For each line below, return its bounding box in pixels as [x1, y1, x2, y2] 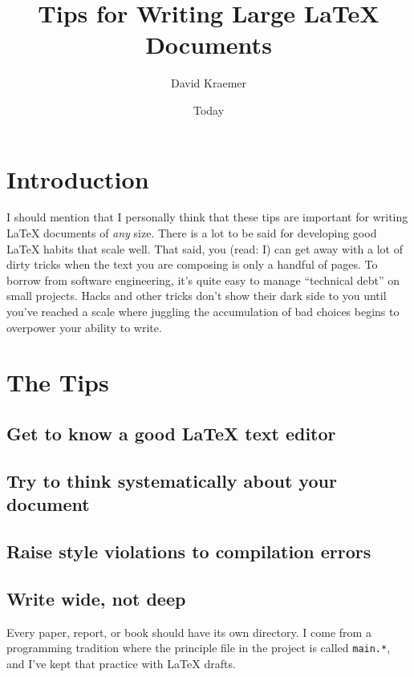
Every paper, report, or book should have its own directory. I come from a [6, 623, 371, 640]
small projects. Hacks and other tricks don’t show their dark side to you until [6, 287, 387, 304]
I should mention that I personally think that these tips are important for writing [6, 209, 408, 225]
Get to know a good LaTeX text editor [6, 420, 336, 445]
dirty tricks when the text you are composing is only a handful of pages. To [6, 256, 378, 273]
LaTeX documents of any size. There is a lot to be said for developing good [6, 225, 377, 241]
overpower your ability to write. [6, 318, 162, 335]
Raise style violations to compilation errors [6, 538, 371, 563]
